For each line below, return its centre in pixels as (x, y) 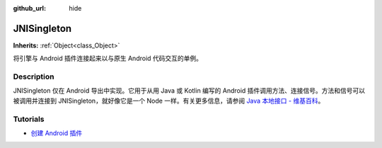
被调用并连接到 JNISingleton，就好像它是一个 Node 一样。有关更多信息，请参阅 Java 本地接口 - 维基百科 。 (169, 101)
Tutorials (29, 119)
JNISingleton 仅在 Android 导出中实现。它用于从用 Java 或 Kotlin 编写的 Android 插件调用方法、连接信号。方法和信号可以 (189, 91)
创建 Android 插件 (57, 133)
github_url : (29, 8)
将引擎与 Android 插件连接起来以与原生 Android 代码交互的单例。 (108, 58)
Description (34, 76)
